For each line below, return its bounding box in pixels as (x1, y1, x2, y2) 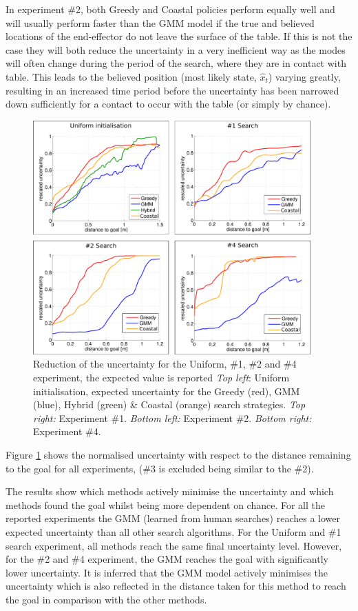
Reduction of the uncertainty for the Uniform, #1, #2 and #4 (33, 357, 297, 371)
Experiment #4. (33, 424, 101, 439)
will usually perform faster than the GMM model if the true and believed (6, 15, 315, 30)
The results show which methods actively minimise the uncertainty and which (6, 484, 334, 499)
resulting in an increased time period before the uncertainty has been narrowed (6, 83, 339, 97)
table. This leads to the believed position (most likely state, (6, 69, 257, 83)
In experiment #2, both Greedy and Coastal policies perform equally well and (6, 2, 335, 16)
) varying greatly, (268, 69, 341, 83)
